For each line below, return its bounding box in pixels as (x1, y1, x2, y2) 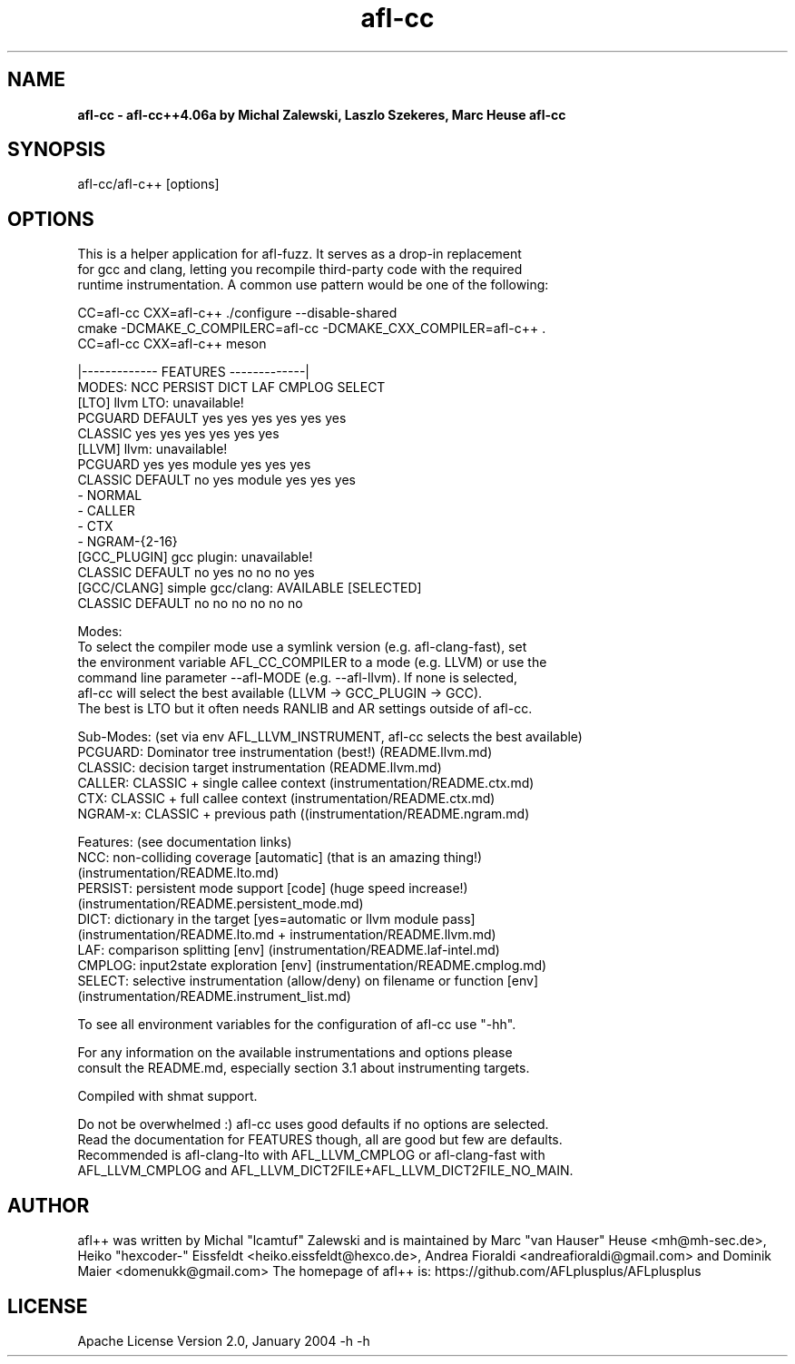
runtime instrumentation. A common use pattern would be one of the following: (77, 277, 549, 293)
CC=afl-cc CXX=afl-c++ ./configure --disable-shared (77, 305, 397, 321)
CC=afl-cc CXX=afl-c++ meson (77, 336, 267, 352)
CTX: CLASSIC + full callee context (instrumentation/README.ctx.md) (77, 790, 496, 807)
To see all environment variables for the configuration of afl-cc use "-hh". (77, 1016, 516, 1033)
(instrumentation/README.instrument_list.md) (77, 988, 351, 1005)
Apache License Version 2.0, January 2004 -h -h (77, 1332, 370, 1349)
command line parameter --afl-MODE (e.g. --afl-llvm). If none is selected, (77, 670, 518, 686)
